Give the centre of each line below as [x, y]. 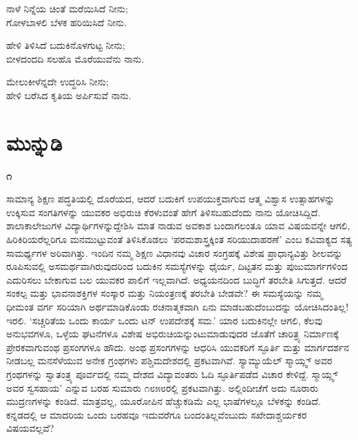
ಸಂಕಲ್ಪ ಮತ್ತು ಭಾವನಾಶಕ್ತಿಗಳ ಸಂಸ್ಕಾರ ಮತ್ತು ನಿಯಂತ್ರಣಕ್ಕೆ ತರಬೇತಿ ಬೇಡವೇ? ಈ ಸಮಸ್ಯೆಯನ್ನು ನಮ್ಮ [165, 293]
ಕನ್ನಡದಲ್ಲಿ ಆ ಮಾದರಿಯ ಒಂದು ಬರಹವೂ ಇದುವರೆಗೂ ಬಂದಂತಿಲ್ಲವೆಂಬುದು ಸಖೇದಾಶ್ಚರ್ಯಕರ [157, 414]
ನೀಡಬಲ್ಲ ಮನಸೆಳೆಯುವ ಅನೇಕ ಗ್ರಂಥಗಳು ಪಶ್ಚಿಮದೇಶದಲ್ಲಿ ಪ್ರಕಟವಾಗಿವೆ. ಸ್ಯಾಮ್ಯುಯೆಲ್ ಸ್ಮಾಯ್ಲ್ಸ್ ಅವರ [169, 360]
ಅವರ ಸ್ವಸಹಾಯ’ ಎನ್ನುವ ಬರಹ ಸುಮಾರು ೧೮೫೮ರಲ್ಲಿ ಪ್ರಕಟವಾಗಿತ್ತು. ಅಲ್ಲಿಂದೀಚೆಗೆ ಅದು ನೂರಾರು [162, 387]
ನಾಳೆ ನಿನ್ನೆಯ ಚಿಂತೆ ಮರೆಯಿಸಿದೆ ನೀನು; [67, 8]
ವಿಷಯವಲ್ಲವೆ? [30, 428]
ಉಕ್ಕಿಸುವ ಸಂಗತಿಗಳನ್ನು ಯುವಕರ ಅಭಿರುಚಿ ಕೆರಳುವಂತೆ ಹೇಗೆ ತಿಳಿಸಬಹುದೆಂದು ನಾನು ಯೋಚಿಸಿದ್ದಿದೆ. [164, 212]
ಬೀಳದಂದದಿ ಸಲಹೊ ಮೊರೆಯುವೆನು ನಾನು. [75, 58]
